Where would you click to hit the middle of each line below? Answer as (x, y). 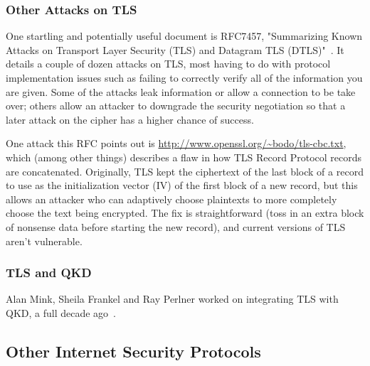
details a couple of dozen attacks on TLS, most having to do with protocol (168, 64)
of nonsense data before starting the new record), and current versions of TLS (176, 226)
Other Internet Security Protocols (133, 351)
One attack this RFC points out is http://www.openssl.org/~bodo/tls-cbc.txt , (176, 143)
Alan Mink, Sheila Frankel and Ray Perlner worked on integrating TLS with (172, 299)
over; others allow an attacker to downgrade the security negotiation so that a (176, 106)
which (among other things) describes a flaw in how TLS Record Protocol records (184, 157)
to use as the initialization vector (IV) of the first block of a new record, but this (182, 185)
